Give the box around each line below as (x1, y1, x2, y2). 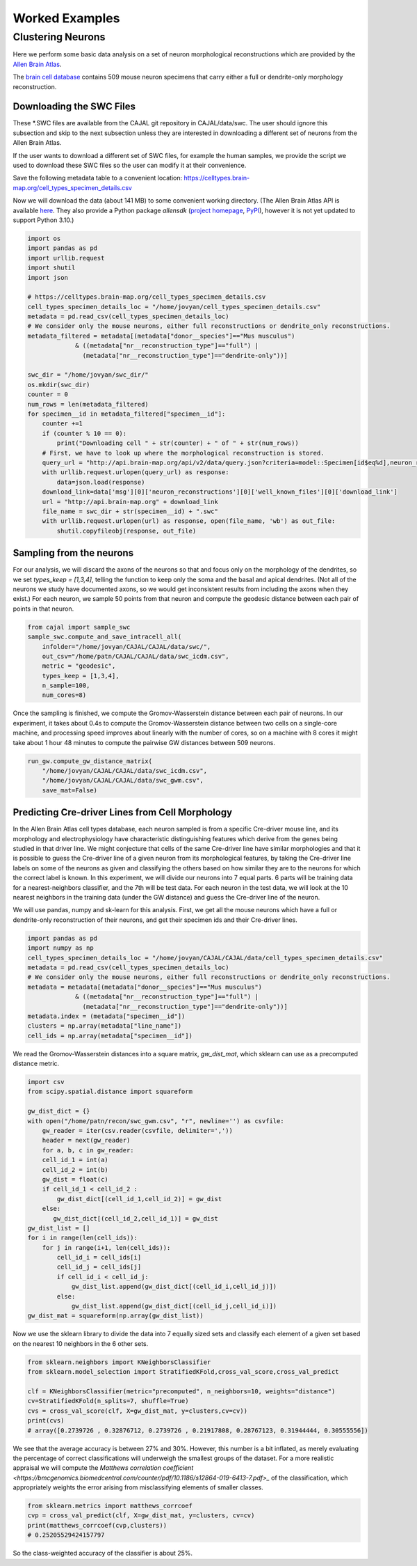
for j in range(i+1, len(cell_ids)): (42, 1244, 171, 1251)
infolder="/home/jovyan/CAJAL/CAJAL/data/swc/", (42, 643, 211, 650)
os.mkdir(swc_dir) (27, 380, 90, 389)
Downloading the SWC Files (13, 101, 136, 113)
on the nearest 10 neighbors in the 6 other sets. (13, 1339, 149, 1347)
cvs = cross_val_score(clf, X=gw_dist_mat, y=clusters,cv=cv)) (27, 1407, 248, 1415)
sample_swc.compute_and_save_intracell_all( (27, 633, 182, 641)
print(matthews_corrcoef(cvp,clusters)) (27, 1521, 167, 1529)
